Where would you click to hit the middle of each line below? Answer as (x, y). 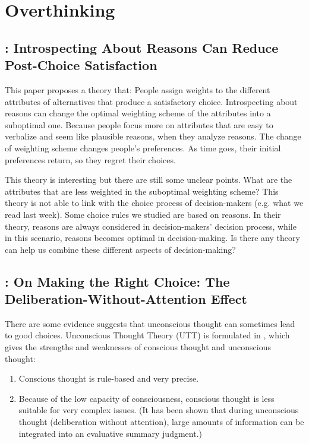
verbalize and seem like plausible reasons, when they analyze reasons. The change (153, 136)
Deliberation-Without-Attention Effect (126, 299)
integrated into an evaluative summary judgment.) (110, 433)
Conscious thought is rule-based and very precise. (109, 378)
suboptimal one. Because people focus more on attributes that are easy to (139, 124)
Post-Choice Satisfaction (81, 65)
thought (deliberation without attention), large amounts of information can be (161, 422)
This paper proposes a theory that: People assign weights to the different (138, 89)
